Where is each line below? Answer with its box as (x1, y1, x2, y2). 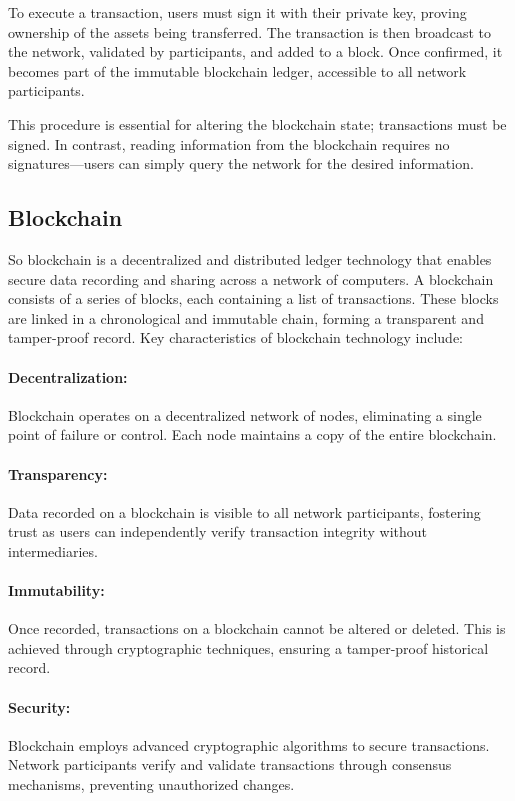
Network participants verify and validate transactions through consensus (8, 754, 452, 775)
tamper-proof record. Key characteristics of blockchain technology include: (8, 327, 464, 348)
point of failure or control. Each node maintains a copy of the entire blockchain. (8, 424, 497, 445)
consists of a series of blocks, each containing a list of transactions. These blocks (8, 288, 499, 309)
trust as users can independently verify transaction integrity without (8, 521, 428, 542)
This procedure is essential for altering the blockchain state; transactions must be (8, 113, 507, 134)
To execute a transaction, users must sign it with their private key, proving (8, 2, 467, 22)
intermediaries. (8, 540, 98, 561)
